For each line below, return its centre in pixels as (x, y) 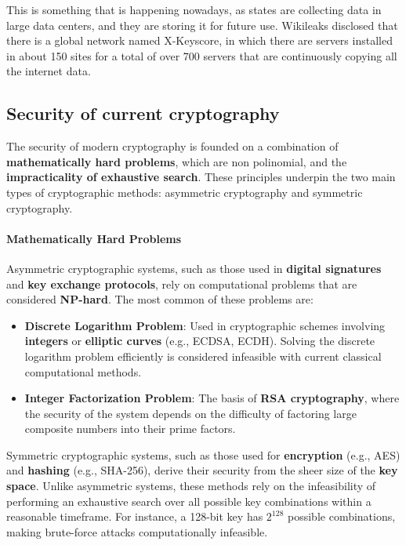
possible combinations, (342, 516)
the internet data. (49, 71)
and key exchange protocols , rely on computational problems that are (182, 283)
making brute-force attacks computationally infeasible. (137, 531)
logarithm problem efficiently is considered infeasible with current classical (203, 356)
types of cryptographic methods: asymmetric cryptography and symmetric (185, 192)
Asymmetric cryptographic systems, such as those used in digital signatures (194, 268)
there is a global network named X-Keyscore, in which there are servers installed (199, 40)
